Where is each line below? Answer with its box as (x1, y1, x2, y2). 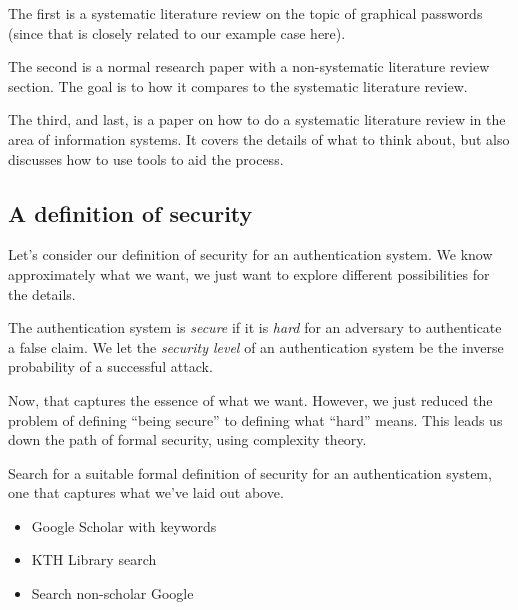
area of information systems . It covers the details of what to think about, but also (8, 128, 510, 149)
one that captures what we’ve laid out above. (8, 482, 284, 503)
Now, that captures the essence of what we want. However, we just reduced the (8, 389, 493, 410)
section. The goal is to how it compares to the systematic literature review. (8, 75, 468, 96)
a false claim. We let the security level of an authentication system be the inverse (8, 336, 504, 357)
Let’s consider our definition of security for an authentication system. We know (8, 244, 493, 265)
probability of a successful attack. (8, 356, 213, 377)
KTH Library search (31, 549, 157, 570)
